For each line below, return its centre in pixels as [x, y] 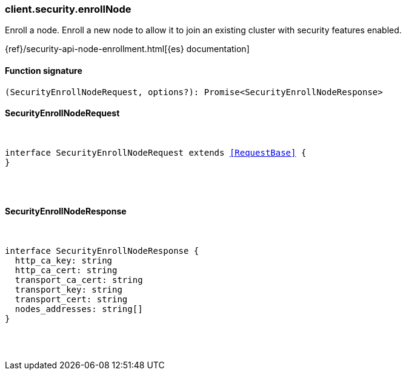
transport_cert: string [71, 300]
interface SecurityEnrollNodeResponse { [102, 251]
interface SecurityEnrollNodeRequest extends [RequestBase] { [156, 152]
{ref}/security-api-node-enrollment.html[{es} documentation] [127, 49]
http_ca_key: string [64, 261]
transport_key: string [68, 290]
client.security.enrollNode [68, 9]
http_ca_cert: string [66, 270]
